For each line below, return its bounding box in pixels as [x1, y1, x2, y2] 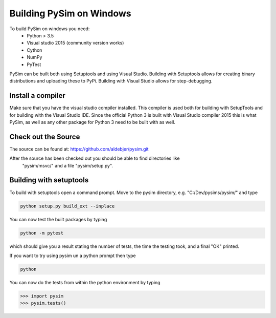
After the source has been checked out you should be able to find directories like [9, 155, 180, 161]
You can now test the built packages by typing [9, 216, 107, 222]
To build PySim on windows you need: [9, 26, 90, 32]
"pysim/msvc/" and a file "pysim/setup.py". [22, 162, 113, 168]
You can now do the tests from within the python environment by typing [9, 279, 160, 285]
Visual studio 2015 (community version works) [27, 40, 124, 46]
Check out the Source [9, 132, 80, 141]
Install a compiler [9, 91, 66, 100]
